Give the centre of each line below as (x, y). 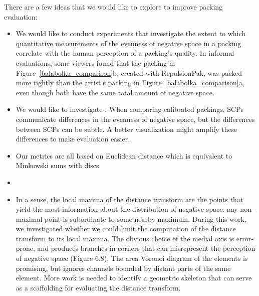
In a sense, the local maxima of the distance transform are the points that (129, 199)
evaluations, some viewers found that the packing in (95, 62)
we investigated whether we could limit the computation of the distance (126, 229)
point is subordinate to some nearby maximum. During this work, (145, 218)
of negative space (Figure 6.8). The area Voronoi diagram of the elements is (132, 258)
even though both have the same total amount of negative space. (115, 92)
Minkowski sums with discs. (58, 165)
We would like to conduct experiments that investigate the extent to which (131, 33)
